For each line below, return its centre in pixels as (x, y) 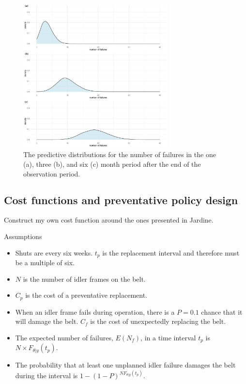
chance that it (222, 312)
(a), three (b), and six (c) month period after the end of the (112, 164)
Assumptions (23, 236)
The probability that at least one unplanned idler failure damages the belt (125, 365)
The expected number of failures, (64, 337)
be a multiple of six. (45, 263)
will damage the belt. (47, 321)
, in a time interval (168, 337)
